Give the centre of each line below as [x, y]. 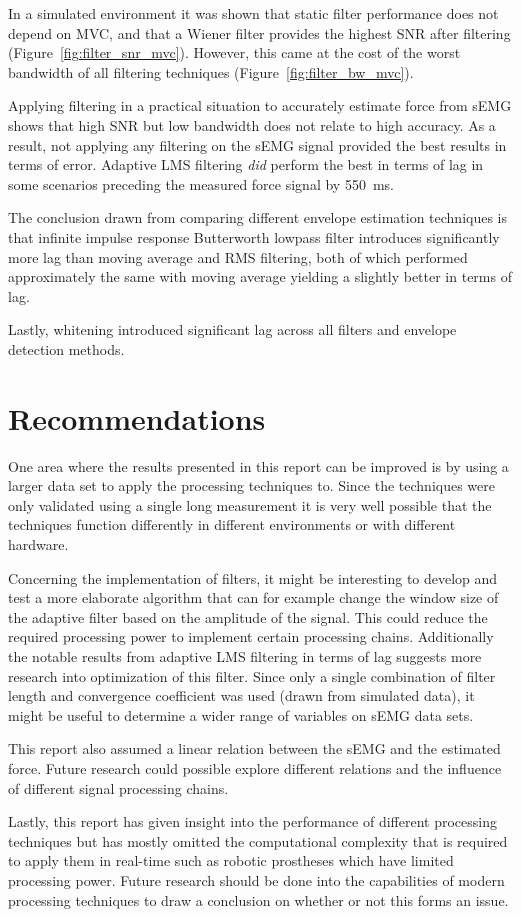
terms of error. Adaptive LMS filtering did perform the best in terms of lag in [246, 164]
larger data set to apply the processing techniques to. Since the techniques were [252, 485]
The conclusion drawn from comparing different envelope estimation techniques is [257, 217]
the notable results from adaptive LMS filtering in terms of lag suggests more [245, 655]
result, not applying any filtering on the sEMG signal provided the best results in [257, 144]
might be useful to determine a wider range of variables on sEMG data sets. [241, 714]
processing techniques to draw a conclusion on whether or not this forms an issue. [258, 899]
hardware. [38, 544]
